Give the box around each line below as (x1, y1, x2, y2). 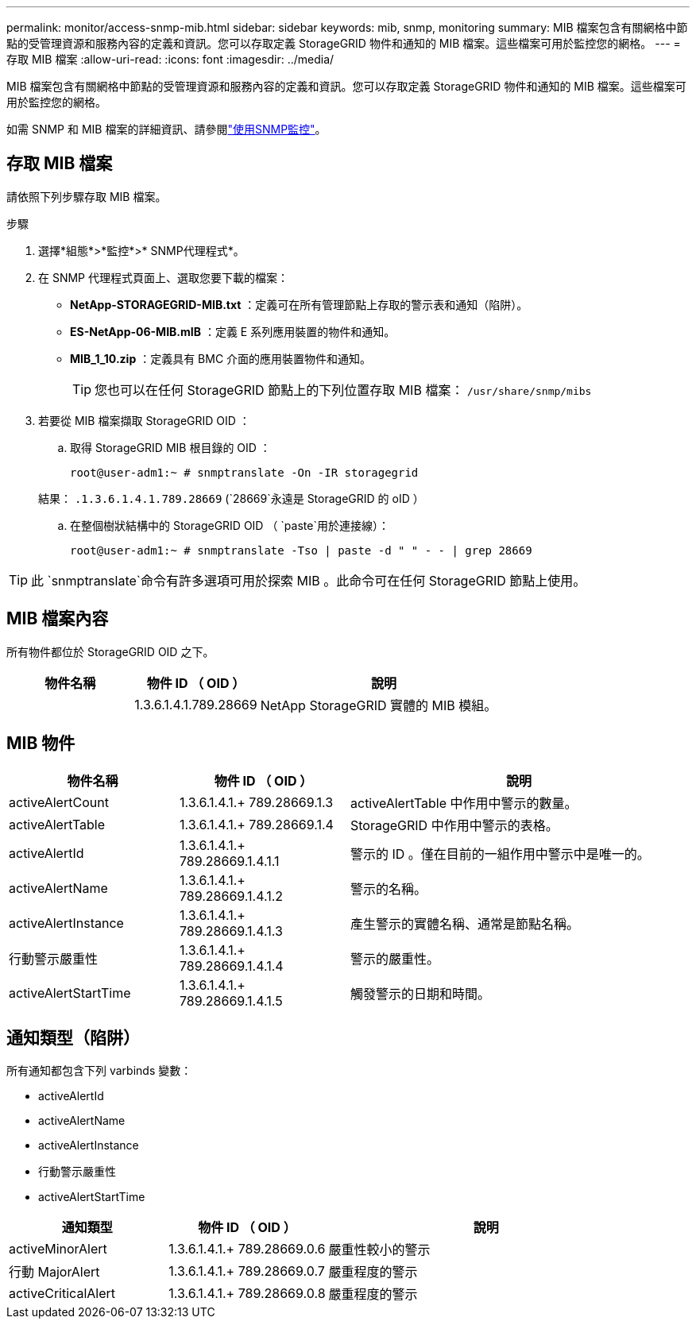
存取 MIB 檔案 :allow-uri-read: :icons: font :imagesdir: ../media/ (6, 52, 334, 66)
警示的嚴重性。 (350, 950, 440, 967)
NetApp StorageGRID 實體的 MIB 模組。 (260, 697, 497, 713)
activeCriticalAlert (9, 1285, 115, 1302)
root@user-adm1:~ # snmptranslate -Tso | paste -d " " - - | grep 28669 (70, 543, 532, 557)
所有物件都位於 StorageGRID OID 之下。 (6, 644, 215, 659)
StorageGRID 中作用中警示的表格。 (350, 817, 559, 833)
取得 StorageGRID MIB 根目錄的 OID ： (70, 440, 271, 454)
